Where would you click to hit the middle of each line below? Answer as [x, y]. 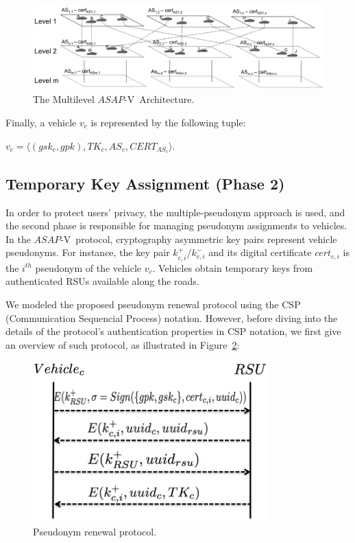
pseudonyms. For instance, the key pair [88, 252]
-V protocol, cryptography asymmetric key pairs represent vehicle [199, 239]
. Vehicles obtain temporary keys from [233, 267]
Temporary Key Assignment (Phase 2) [145, 183]
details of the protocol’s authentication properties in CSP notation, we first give [173, 331]
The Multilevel [64, 99]
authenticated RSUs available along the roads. [102, 281]
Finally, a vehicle [41, 122]
